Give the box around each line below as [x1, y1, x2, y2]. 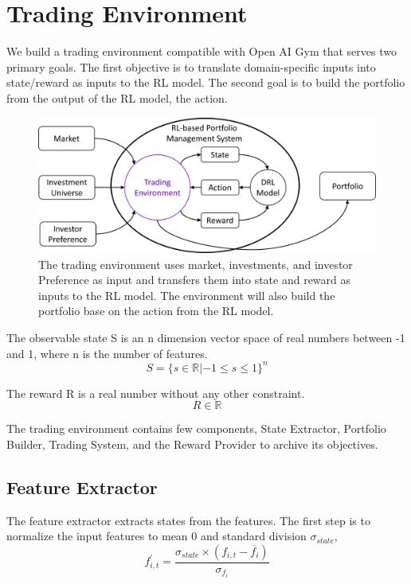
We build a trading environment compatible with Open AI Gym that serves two [6, 43, 397, 60]
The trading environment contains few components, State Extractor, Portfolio [6, 420, 386, 437]
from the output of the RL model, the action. [6, 89, 228, 106]
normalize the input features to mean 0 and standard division [6, 528, 307, 544]
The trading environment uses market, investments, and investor [38, 255, 353, 272]
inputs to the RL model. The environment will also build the [38, 286, 335, 303]
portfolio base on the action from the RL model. [38, 302, 274, 319]
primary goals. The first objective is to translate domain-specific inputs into [6, 58, 376, 75]
